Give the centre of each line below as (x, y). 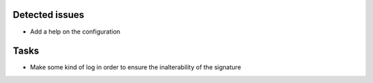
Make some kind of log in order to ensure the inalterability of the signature (136, 67)
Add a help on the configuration (75, 32)
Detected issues (48, 15)
